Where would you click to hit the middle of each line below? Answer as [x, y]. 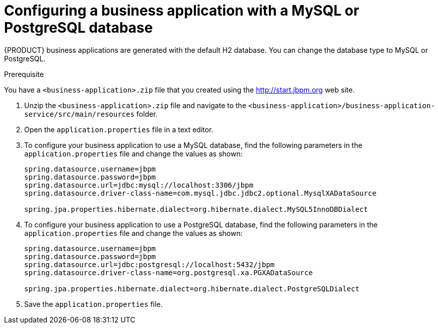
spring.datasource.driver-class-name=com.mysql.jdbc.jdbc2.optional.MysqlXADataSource [200, 193]
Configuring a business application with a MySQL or [182, 11]
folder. [147, 114]
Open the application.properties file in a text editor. [119, 129]
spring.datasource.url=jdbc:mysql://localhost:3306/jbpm [139, 185]
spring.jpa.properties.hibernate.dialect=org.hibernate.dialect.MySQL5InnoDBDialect [196, 209]
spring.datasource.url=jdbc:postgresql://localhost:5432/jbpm [150, 264]
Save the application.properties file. [93, 304]
